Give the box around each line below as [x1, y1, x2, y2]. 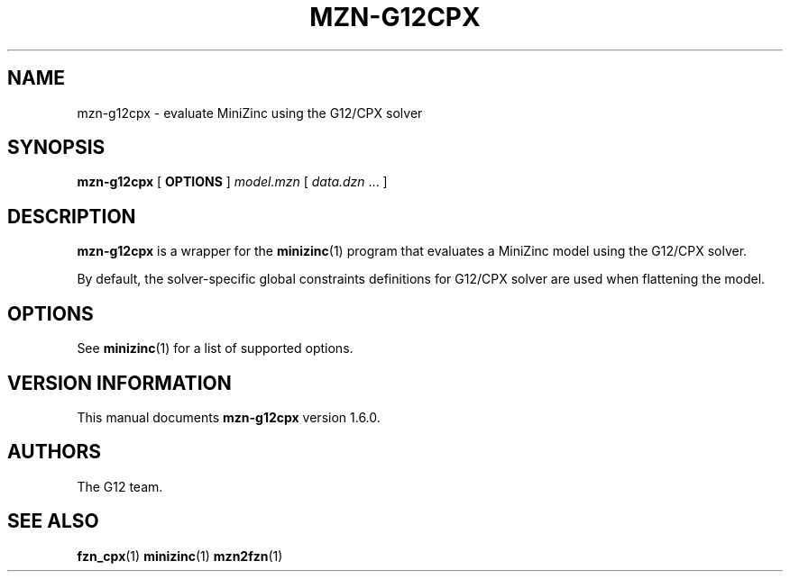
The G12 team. [77, 478, 163, 494]
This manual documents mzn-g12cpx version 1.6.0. [77, 409, 381, 425]
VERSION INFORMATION [7, 371, 232, 394]
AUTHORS [7, 440, 102, 464]
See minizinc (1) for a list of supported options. [77, 340, 354, 357]
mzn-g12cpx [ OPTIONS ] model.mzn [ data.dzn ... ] [77, 174, 388, 190]
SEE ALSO [7, 510, 99, 533]
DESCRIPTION [7, 204, 136, 228]
